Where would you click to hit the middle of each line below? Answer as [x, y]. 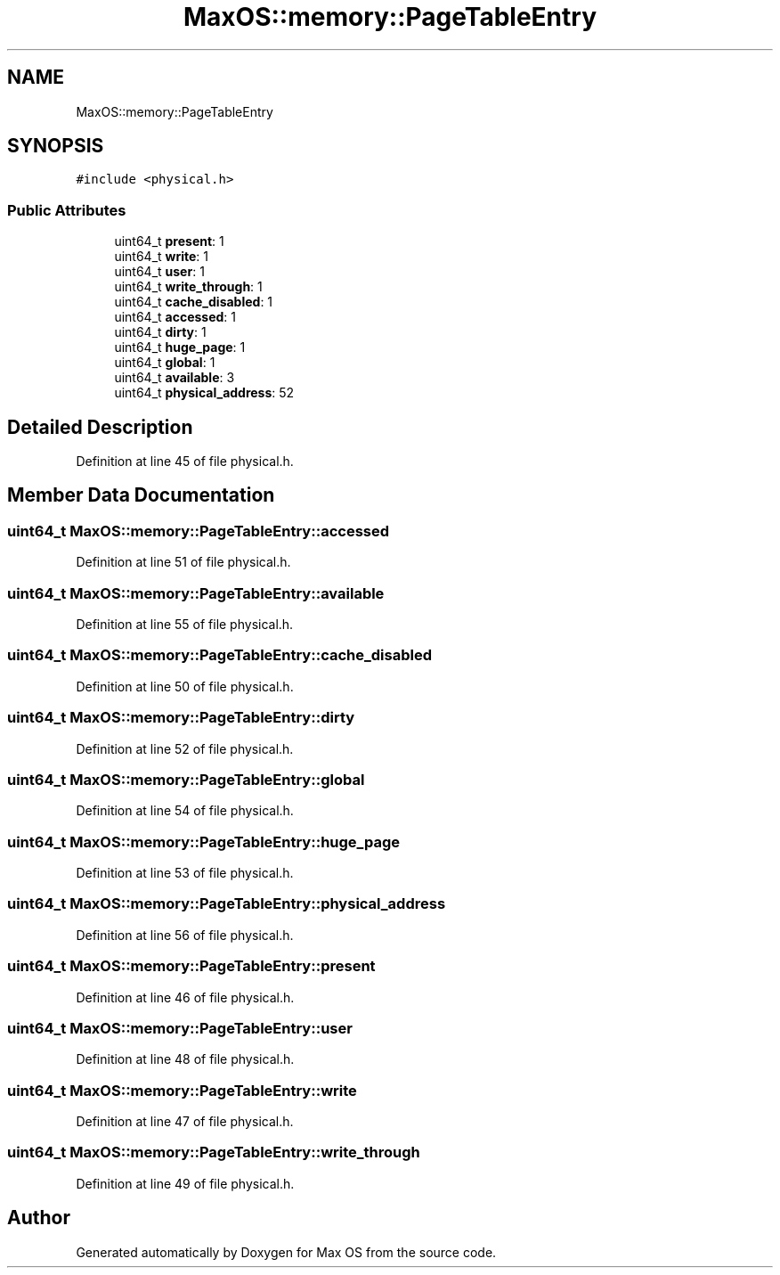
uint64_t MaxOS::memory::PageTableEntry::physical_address [227, 904]
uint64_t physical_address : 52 [204, 393]
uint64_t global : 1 [165, 363]
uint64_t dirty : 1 [160, 332]
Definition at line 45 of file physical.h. [185, 462]
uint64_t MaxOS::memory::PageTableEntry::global [186, 779]
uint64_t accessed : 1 [175, 317]
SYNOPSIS [56, 146]
